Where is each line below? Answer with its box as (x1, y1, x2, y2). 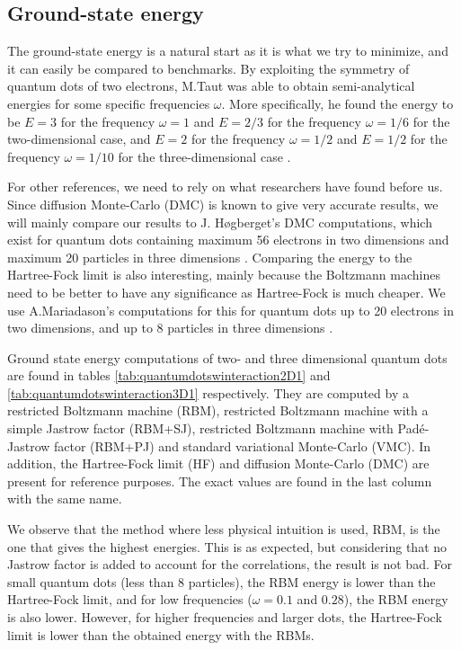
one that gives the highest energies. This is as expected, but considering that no (7, 537, 448, 556)
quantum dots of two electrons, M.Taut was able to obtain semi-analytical (7, 76, 415, 95)
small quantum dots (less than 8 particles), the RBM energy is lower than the (7, 572, 436, 591)
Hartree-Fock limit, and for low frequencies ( (7, 590, 253, 609)
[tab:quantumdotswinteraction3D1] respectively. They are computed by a (7, 383, 409, 402)
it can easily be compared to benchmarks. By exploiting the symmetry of (7, 58, 410, 77)
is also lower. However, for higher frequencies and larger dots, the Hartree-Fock (7, 608, 442, 627)
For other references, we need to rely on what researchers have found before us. (7, 177, 443, 196)
